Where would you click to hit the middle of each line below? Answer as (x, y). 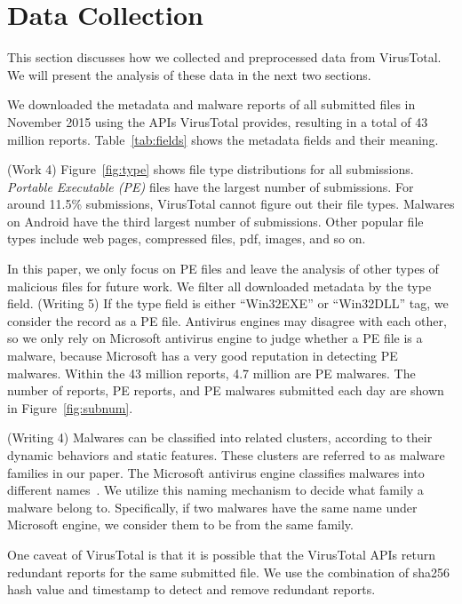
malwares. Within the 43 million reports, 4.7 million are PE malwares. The (211, 373)
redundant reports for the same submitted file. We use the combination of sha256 (228, 572)
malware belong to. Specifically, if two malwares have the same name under (212, 507)
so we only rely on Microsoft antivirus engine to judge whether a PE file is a (215, 338)
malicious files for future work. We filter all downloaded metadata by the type (219, 286)
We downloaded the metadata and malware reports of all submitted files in (211, 104)
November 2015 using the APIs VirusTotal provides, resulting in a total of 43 (218, 121)
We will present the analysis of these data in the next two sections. (189, 74)
